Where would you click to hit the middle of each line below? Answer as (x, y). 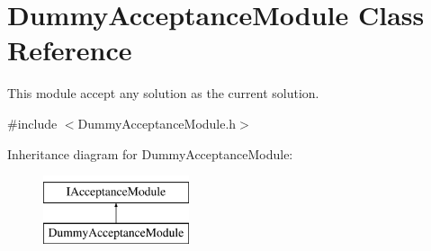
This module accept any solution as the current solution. (163, 93)
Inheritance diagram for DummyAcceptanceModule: (150, 153)
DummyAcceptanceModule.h (157, 123)
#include (32, 123)
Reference (70, 50)
